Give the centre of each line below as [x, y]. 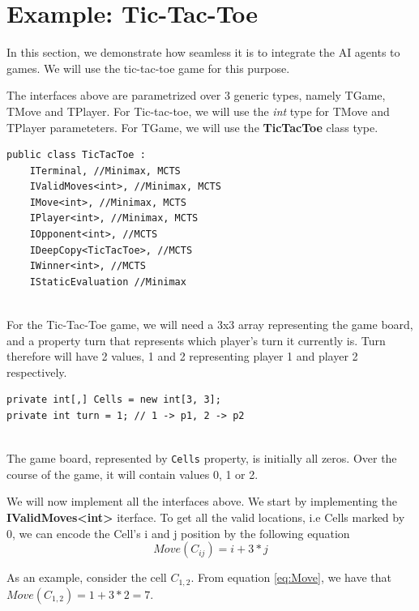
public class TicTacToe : [76, 155]
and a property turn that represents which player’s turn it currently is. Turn [196, 340]
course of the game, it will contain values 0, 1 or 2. [133, 474]
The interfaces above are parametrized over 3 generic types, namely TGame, [196, 95]
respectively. [37, 372]
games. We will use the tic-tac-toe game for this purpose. [148, 68]
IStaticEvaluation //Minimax [108, 282]
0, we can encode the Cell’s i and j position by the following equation [178, 533]
